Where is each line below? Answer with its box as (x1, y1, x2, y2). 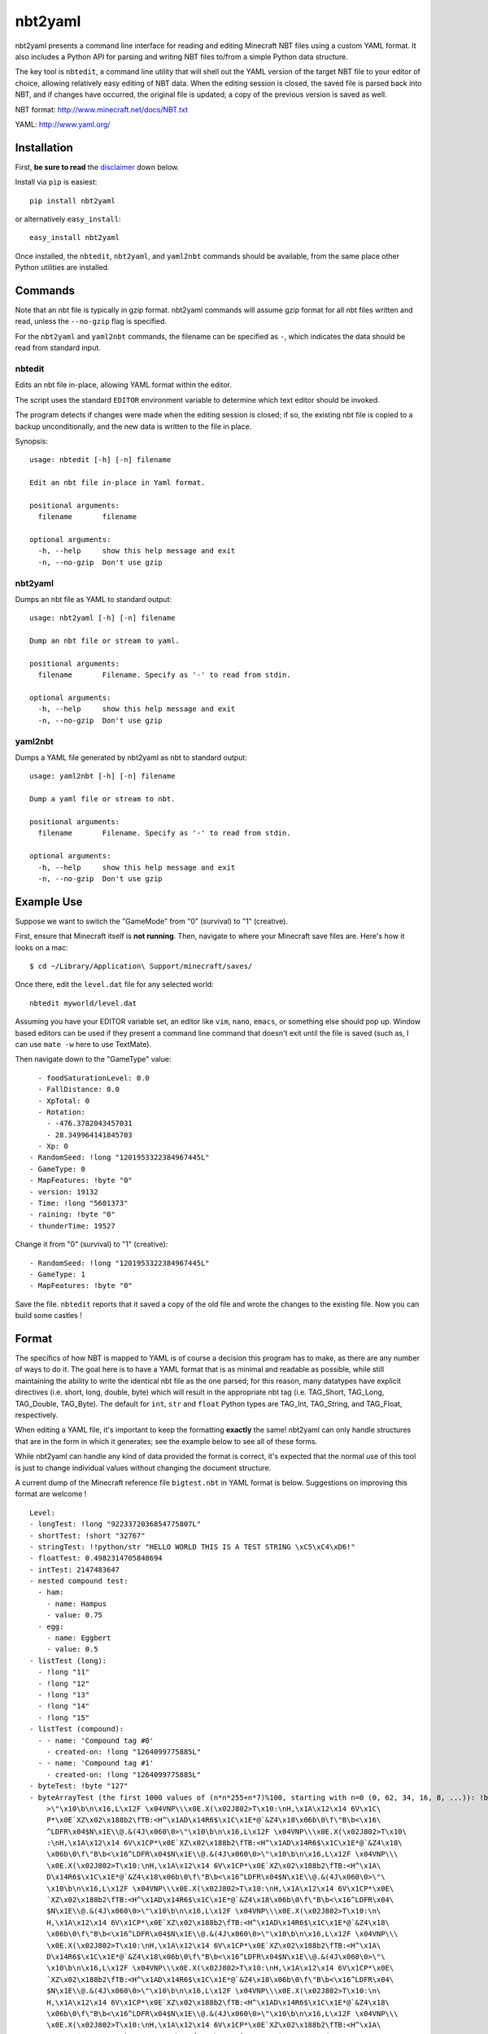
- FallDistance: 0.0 (37, 1085, 120, 1094)
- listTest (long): (29, 1656, 107, 1665)
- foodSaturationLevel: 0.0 (37, 1073, 150, 1082)
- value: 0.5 (46, 1644, 98, 1654)
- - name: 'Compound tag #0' (37, 1735, 155, 1745)
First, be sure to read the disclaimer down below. (15, 162, 180, 172)
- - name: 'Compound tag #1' (37, 1758, 155, 1768)
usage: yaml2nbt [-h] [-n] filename (29, 771, 176, 781)
